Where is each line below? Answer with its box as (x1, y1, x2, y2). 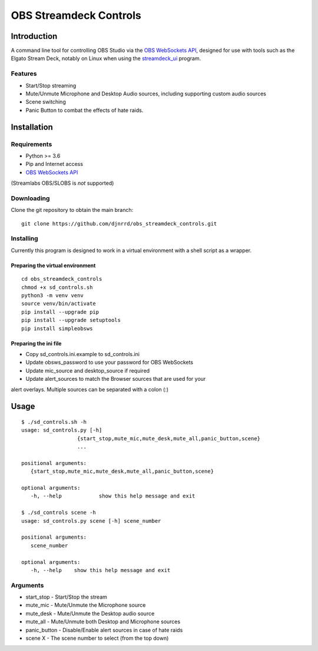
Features (11, 69, 37, 78)
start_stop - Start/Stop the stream (25, 593, 107, 600)
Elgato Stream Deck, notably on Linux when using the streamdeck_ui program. (11, 55, 201, 62)
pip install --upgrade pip (21, 308, 100, 315)
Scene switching (25, 98, 66, 105)
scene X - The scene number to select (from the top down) (25, 635, 169, 642)
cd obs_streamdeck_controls (21, 275, 102, 283)
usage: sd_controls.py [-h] (21, 427, 102, 434)
